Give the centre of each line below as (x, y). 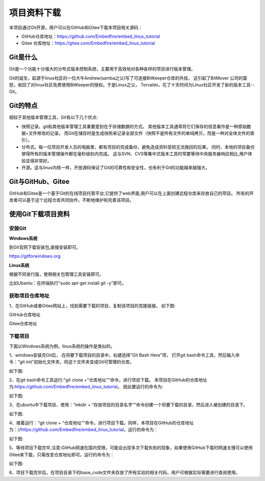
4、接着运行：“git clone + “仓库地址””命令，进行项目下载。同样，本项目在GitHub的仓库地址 (101, 423)
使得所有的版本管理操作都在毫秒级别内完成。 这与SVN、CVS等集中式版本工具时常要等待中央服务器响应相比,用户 (135, 154)
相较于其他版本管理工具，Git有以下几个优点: (53, 117)
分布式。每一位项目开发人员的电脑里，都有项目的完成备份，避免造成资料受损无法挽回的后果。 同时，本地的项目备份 (138, 147)
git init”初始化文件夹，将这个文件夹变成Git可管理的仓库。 (77, 362)
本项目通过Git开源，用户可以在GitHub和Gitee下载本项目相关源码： (76, 27)
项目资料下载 (35, 13)
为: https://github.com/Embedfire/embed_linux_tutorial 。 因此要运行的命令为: (86, 387)
